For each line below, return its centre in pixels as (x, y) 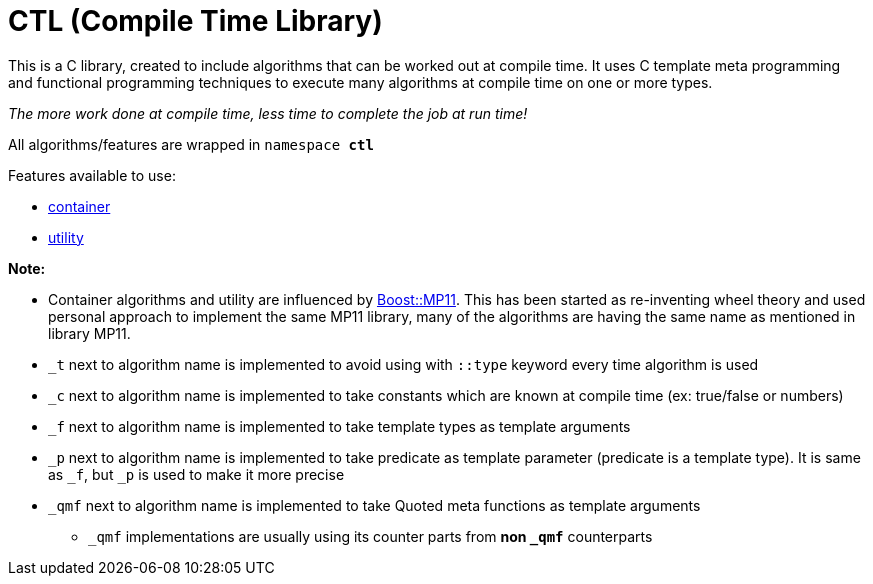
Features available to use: (92, 175)
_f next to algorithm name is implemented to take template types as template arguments (339, 426)
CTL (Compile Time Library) (195, 21)
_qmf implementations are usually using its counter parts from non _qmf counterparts (370, 536)
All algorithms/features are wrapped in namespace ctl (191, 144)
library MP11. (89, 333)
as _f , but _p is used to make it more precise (196, 474)
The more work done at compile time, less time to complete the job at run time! (268, 113)
